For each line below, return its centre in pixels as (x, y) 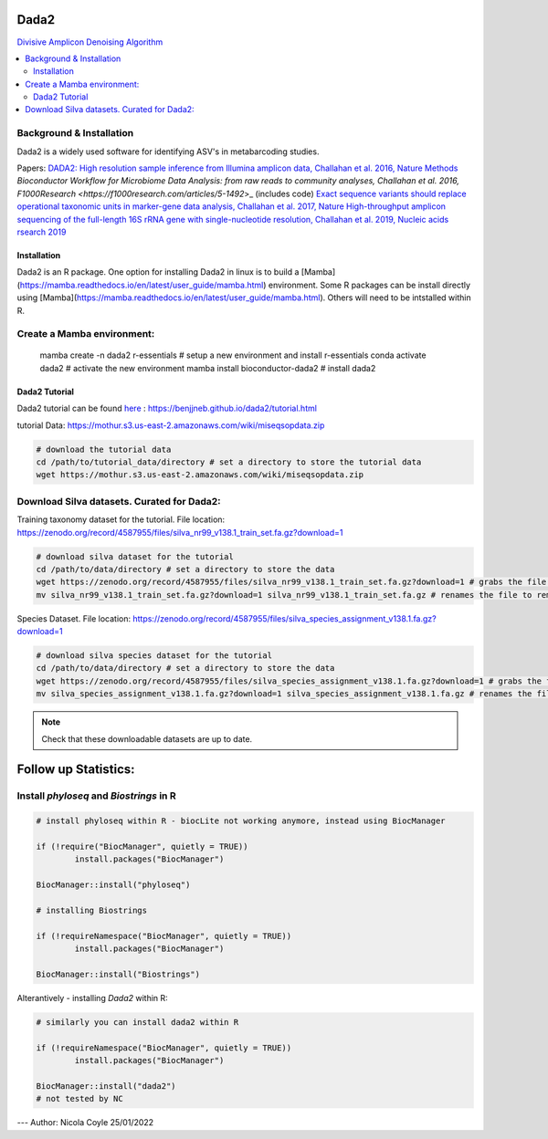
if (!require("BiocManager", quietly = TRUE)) (142, 846)
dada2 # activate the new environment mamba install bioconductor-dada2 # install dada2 (208, 368)
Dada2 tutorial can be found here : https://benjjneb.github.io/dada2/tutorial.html (167, 408)
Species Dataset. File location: (74, 618)
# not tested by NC (79, 1099)
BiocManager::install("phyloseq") (113, 885)
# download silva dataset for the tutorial (135, 556)
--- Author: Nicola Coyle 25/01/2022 (85, 1123)
